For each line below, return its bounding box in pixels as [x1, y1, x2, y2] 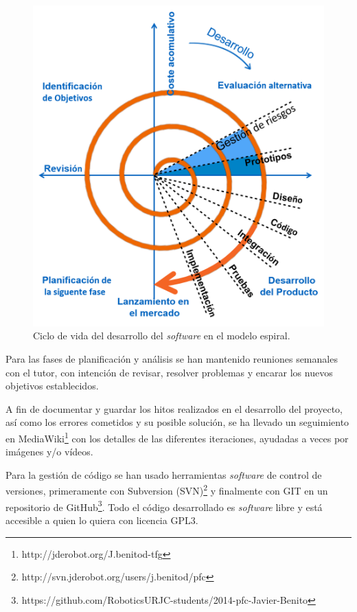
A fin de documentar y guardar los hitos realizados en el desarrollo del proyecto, [5, 401, 343, 416]
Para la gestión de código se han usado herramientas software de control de [5, 467, 322, 481]
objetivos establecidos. [5, 378, 99, 393]
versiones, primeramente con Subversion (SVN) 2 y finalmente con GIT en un [5, 481, 328, 498]
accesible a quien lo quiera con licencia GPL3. [5, 512, 198, 527]
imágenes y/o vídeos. [5, 444, 93, 459]
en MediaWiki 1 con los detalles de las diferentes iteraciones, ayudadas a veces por [5, 429, 349, 445]
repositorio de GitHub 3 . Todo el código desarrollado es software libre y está [5, 497, 323, 514]
